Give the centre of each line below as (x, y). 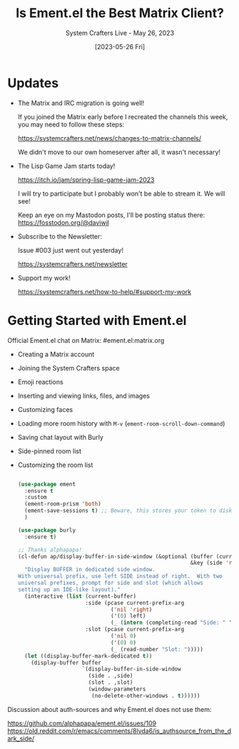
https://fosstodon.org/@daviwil (63, 222)
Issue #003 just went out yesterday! (70, 250)
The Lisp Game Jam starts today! (66, 166)
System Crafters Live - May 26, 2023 (120, 33)
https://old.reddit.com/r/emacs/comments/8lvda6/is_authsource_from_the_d (119, 730)
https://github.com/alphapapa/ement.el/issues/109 (82, 723)
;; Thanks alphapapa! (50, 550)
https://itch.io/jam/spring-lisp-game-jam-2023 (86, 179)
